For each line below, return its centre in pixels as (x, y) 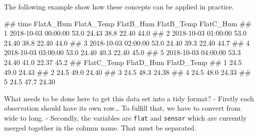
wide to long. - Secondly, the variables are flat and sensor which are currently (126, 117)
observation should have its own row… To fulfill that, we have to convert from (122, 108)
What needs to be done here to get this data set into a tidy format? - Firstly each (129, 98)
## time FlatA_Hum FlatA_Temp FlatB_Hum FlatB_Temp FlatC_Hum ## (128, 23)
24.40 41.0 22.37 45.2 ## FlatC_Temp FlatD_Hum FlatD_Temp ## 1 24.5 (123, 62)
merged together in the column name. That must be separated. (100, 127)
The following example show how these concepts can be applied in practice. (119, 6)
